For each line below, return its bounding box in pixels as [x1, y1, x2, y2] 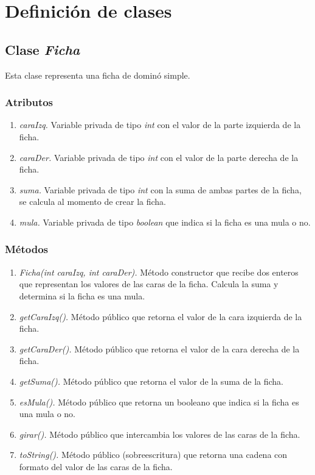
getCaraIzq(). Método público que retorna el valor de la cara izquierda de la [19, 310, 302, 323]
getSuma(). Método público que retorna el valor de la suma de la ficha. [19, 374, 283, 387]
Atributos [5, 95, 54, 110]
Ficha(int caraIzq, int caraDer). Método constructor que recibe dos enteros [19, 265, 299, 278]
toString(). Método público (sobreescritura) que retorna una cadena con [19, 448, 288, 461]
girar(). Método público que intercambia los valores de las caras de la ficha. [19, 427, 300, 440]
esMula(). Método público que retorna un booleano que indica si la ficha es [19, 395, 299, 408]
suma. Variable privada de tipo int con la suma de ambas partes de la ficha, [19, 183, 302, 196]
